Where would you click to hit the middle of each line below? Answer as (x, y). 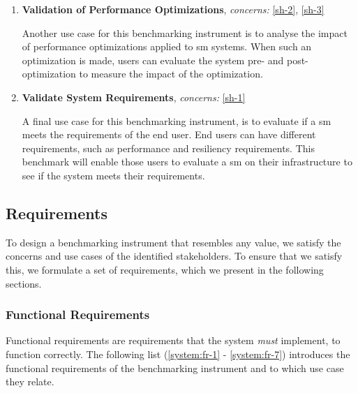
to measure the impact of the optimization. (171, 74)
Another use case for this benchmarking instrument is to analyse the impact (185, 32)
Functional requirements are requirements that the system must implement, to (173, 340)
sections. (24, 283)
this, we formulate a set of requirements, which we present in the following (165, 269)
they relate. (30, 381)
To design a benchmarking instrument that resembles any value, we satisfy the (173, 242)
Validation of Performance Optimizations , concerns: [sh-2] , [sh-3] (173, 9)
